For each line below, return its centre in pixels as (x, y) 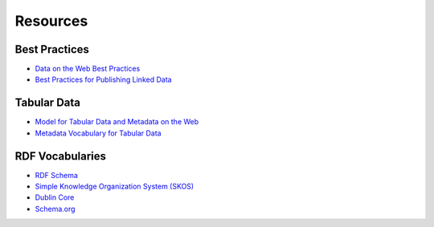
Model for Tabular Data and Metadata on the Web (117, 122)
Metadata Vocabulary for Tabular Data (98, 133)
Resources (51, 21)
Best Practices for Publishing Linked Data (103, 79)
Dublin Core (55, 197)
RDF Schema (56, 175)
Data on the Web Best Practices (88, 69)
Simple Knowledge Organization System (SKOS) (115, 186)
